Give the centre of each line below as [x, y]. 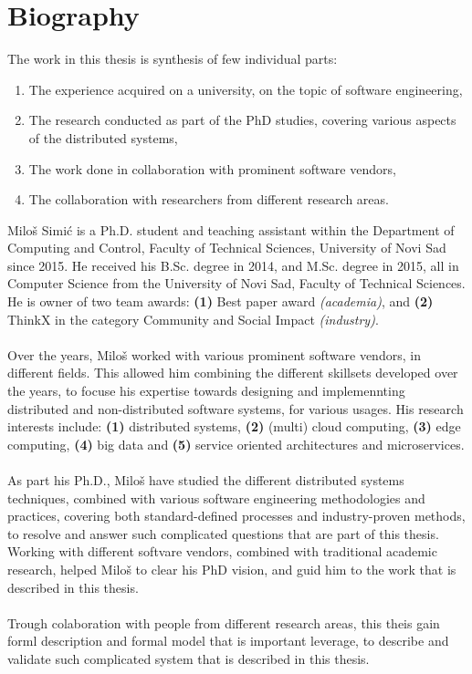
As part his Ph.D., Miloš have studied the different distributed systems [206, 480]
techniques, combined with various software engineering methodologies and [216, 498]
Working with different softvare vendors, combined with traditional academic [222, 551]
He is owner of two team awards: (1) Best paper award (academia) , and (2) [220, 301]
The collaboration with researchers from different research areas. [209, 199]
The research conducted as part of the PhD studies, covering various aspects [242, 120]
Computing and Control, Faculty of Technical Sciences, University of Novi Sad [227, 248]
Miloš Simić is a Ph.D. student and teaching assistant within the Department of [231, 229]
